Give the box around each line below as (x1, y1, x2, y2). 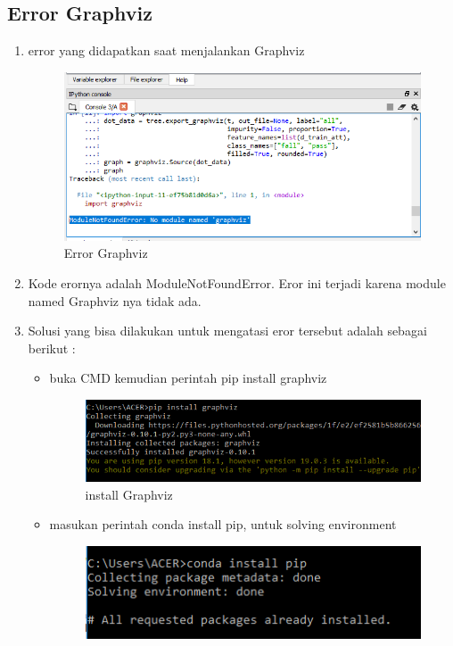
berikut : (28, 338, 76, 357)
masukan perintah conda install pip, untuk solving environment (49, 515, 397, 534)
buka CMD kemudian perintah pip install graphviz (49, 369, 327, 387)
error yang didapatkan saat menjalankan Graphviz (28, 41, 305, 60)
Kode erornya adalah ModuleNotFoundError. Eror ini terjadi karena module (28, 273, 446, 292)
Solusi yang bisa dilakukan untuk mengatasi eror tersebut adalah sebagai (28, 321, 427, 340)
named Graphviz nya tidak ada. (28, 291, 202, 310)
